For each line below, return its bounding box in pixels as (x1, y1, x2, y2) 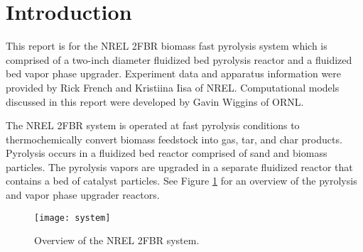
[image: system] (34, 212, 111, 223)
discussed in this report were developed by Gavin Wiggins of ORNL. (6, 94, 304, 109)
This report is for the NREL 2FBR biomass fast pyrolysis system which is (6, 38, 327, 53)
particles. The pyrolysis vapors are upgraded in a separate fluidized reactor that (6, 159, 353, 174)
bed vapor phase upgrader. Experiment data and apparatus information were (6, 66, 342, 81)
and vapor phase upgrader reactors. (6, 187, 160, 202)
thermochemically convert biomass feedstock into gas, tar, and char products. (6, 131, 342, 146)
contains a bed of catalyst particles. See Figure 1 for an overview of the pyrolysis (6, 173, 357, 188)
